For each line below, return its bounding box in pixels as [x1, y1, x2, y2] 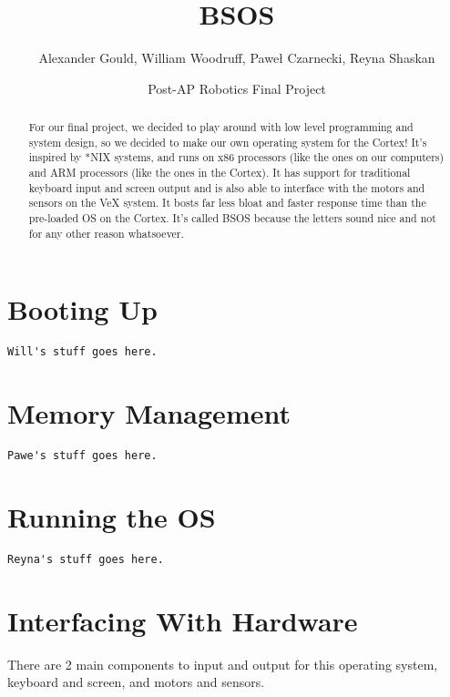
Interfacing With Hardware [7, 601, 358, 639]
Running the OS [7, 497, 216, 535]
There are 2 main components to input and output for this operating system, [7, 654, 438, 673]
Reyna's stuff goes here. [7, 552, 164, 566]
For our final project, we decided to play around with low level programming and [28, 119, 414, 135]
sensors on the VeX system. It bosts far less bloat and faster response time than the [28, 195, 426, 210]
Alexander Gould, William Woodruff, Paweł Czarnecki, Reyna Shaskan [38, 48, 435, 67]
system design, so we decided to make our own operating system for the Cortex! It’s [28, 134, 427, 149]
